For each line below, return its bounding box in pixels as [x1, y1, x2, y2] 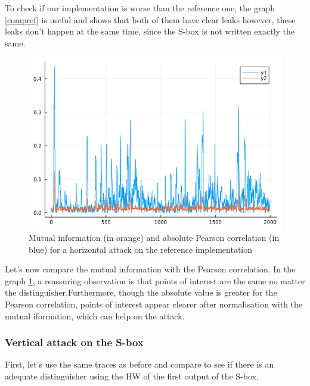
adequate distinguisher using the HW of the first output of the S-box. [5, 369, 259, 382]
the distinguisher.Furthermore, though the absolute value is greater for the [5, 286, 277, 299]
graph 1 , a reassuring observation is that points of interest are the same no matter [5, 274, 305, 287]
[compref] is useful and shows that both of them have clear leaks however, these [5, 13, 296, 26]
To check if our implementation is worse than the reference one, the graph [5, 2, 275, 14]
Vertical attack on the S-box [5, 335, 144, 350]
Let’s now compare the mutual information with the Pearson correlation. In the [5, 263, 296, 275]
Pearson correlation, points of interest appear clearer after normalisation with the [5, 297, 303, 310]
